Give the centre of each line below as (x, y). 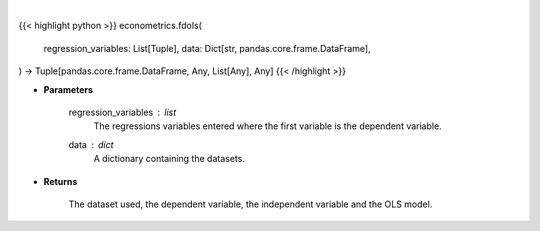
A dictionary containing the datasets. (169, 159)
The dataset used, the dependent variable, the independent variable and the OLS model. (250, 204)
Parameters (68, 89)
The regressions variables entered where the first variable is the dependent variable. (267, 126)
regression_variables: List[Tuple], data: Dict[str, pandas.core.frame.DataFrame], (207, 48)
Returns (60, 181)
